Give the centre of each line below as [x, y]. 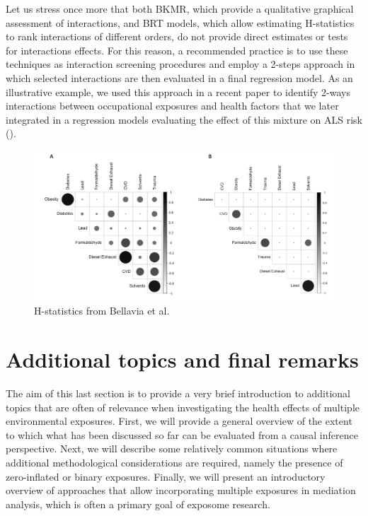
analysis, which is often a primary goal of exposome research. [138, 504]
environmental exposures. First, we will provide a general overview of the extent [179, 421]
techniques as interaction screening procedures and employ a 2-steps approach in [180, 64]
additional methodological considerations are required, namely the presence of [174, 463]
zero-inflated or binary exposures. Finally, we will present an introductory [166, 476]
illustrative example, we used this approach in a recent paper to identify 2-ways [178, 92]
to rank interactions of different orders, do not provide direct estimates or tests [177, 36]
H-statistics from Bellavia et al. [102, 311]
